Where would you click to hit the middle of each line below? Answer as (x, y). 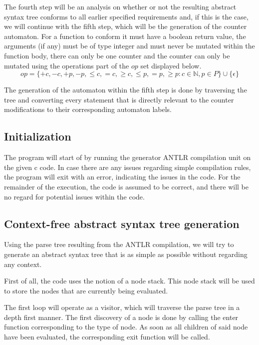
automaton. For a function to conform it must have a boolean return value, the (125, 36)
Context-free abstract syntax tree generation (122, 223)
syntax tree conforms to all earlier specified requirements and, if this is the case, (126, 16)
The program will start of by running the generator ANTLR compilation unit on (128, 157)
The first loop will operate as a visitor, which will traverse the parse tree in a (122, 307)
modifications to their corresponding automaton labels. (88, 109)
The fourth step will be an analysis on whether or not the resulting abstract (120, 6)
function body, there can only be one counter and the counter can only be (117, 55)
